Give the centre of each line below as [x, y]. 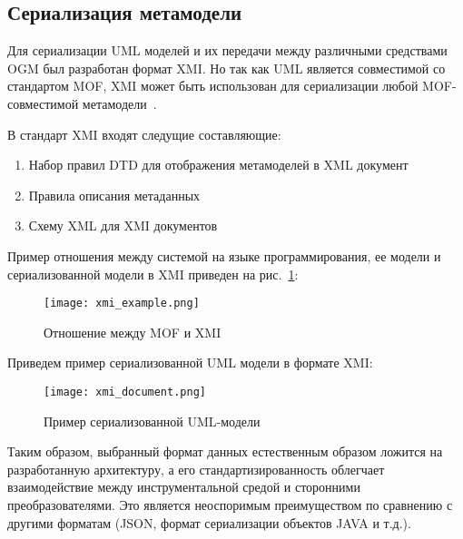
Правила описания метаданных [114, 195]
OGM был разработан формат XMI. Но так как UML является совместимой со [227, 68]
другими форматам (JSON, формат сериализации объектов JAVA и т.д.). [209, 522]
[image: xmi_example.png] [122, 304]
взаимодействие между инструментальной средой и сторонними [184, 487]
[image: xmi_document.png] [125, 392]
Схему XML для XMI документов [123, 225]
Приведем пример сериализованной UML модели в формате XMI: [190, 363]
